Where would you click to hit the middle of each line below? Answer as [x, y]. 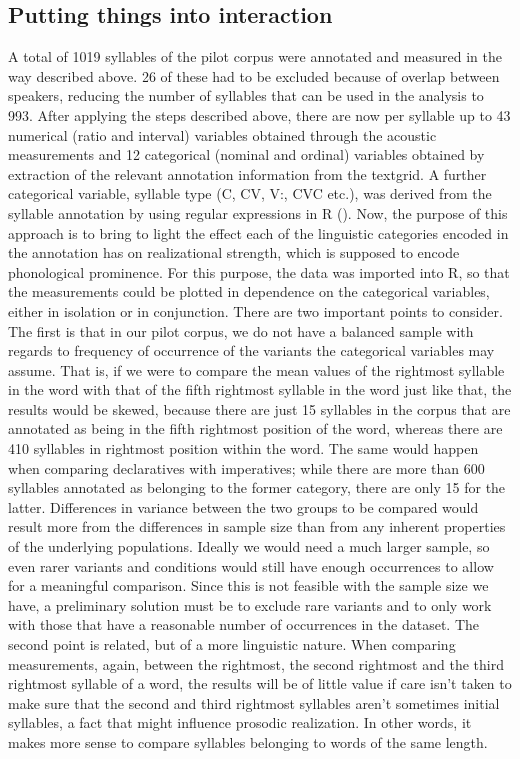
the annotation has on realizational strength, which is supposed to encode [234, 252]
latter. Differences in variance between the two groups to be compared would [243, 506]
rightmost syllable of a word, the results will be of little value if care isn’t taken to [260, 683]
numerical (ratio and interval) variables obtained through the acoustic [222, 134]
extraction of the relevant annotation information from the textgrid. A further [247, 173]
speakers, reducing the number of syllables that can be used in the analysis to [246, 95]
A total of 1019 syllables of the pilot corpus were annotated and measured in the [255, 56]
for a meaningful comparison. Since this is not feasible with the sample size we [248, 585]
